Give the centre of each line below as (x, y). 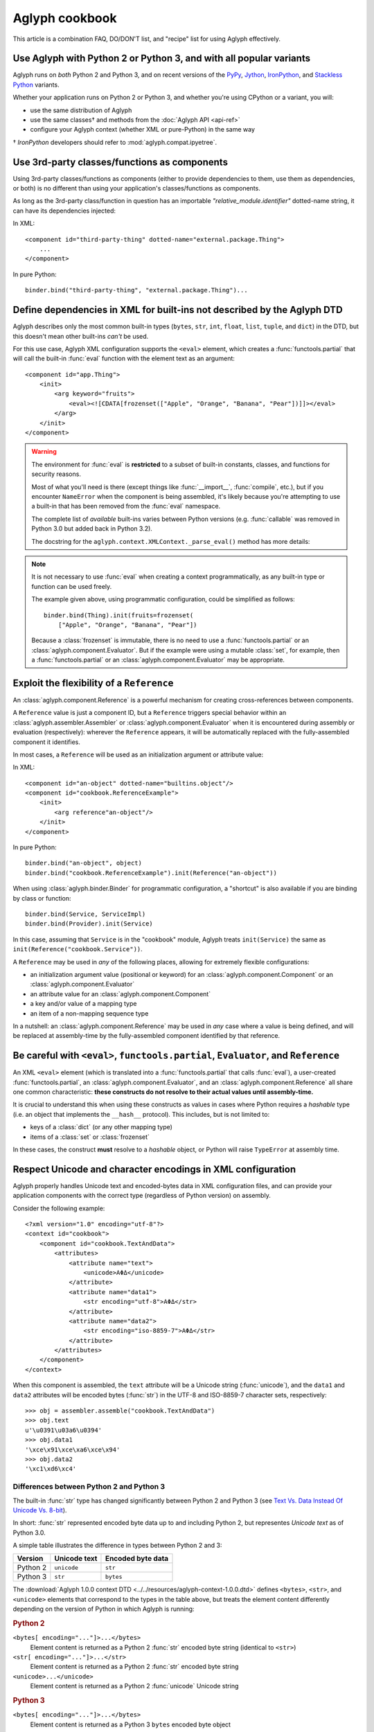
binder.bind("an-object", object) (83, 863)
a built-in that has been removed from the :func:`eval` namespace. (126, 506)
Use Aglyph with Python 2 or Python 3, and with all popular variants (162, 59)
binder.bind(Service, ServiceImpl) (86, 914)
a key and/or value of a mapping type (83, 1004)
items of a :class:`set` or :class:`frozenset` (90, 1137)
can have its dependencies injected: (64, 211)
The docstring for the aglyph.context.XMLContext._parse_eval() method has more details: (171, 541)
